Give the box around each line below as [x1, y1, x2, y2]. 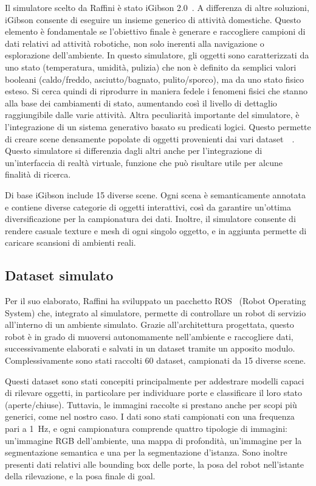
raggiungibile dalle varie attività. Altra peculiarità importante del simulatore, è [5, 108, 300, 121]
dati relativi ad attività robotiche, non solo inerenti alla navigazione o [5, 36, 264, 49]
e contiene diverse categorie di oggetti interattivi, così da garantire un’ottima [5, 200, 291, 213]
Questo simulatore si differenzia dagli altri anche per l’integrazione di [5, 144, 263, 157]
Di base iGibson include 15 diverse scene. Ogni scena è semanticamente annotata [5, 188, 306, 201]
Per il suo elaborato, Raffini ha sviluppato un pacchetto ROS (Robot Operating [5, 294, 306, 307]
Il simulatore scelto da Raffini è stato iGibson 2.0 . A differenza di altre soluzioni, [5, 1, 309, 13]
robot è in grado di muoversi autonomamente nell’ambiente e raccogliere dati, [5, 330, 294, 342]
